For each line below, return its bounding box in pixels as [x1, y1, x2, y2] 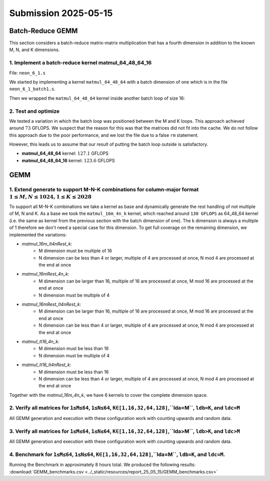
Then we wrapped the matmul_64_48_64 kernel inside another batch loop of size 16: [9, 95, 185, 101]
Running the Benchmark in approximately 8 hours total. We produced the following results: [9, 461, 196, 468]
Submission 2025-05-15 [9, 8, 113, 19]
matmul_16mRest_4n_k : [21, 271, 69, 277]
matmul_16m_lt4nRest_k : [21, 241, 72, 247]
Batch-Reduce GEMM [9, 27, 78, 35]
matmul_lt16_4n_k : [21, 338, 59, 344]
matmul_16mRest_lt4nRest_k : [21, 301, 81, 308]
